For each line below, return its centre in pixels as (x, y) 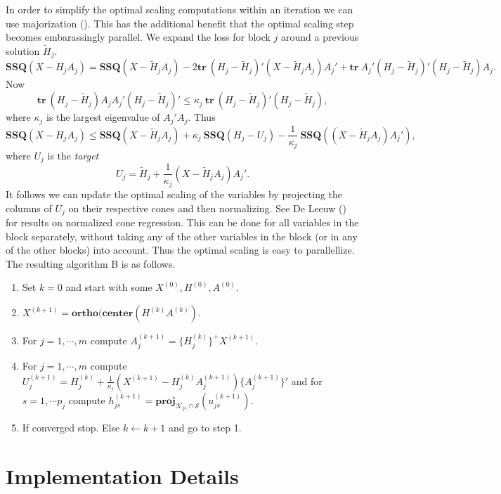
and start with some (109, 287)
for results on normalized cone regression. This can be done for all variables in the (182, 222)
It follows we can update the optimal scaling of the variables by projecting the (174, 194)
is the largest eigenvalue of (103, 117)
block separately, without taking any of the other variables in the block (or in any (182, 236)
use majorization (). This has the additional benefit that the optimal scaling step (180, 23)
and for (307, 381)
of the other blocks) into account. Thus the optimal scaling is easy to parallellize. (180, 250)
